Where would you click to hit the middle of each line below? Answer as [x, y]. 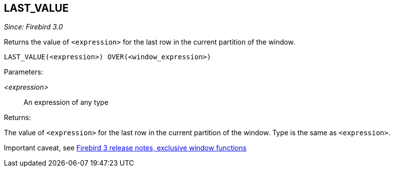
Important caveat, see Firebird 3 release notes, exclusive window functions [125, 148]
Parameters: [24, 72]
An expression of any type [66, 102]
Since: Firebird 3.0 [33, 27]
